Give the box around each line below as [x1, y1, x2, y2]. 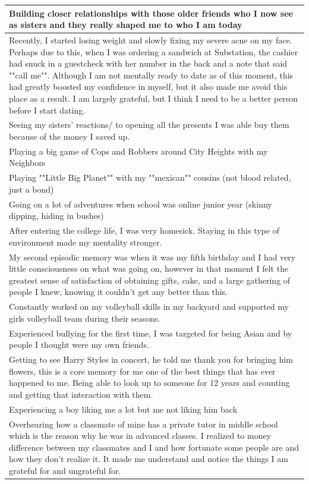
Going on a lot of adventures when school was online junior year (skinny [9, 197, 272, 210]
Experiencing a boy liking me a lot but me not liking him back [9, 403, 238, 415]
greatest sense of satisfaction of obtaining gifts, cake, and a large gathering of [9, 274, 291, 286]
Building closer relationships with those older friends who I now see [9, 7, 293, 19]
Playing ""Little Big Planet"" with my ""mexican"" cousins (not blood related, [9, 171, 291, 184]
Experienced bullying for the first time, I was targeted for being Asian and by [9, 326, 292, 339]
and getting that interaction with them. [9, 388, 153, 400]
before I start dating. [9, 103, 86, 116]
